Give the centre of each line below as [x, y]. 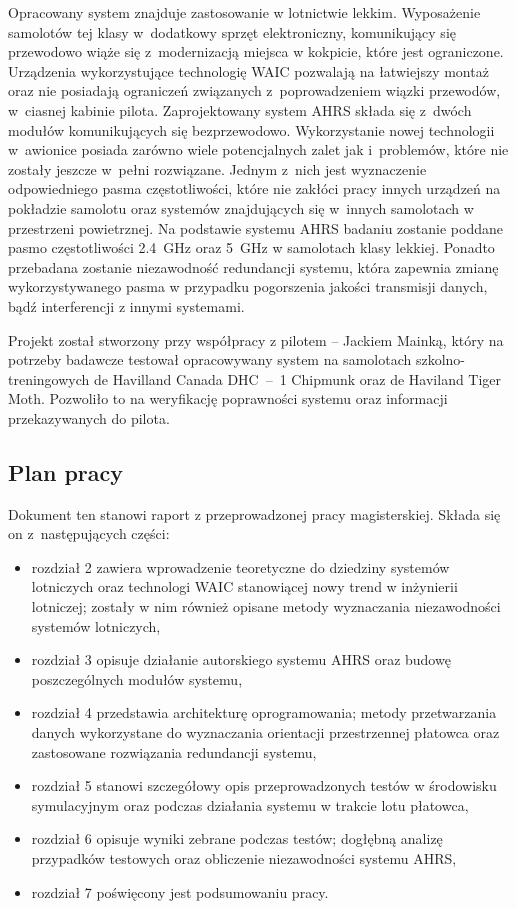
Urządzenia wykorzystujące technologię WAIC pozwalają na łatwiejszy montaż [248, 70]
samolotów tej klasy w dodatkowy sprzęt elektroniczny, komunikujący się [232, 31]
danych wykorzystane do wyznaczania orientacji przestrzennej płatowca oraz [265, 732]
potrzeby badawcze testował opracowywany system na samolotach [210, 359]
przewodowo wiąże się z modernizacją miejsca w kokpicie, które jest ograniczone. [256, 51]
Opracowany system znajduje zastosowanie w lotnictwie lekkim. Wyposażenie [244, 12]
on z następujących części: [89, 533]
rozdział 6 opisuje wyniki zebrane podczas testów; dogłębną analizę [237, 838]
